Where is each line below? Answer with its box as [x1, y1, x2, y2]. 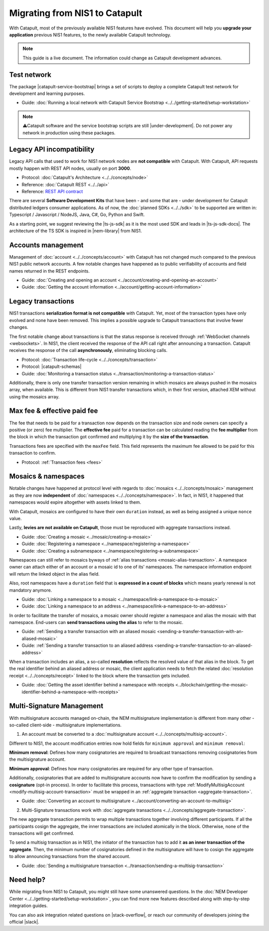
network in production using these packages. [22, 130, 116, 136]
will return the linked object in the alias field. [9, 571, 100, 577]
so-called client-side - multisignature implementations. [9, 722, 122, 728]
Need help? [9, 876, 46, 884]
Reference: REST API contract [21, 189, 83, 195]
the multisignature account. [9, 756, 66, 762]
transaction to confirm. [9, 450, 56, 456]
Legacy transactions [9, 297, 75, 306]
